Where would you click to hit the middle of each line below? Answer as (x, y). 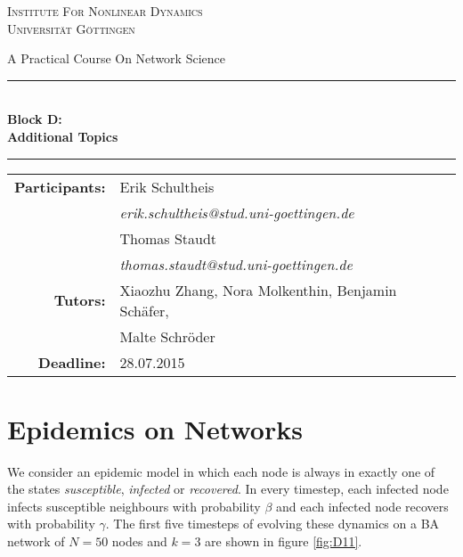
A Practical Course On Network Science (116, 58)
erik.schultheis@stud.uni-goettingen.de (237, 212)
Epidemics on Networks (155, 428)
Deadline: (72, 362)
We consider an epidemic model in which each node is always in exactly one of (221, 471)
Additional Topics (63, 136)
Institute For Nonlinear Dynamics (105, 11)
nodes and (139, 541)
